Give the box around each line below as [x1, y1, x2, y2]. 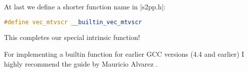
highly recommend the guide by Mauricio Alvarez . [4, 58, 158, 69]
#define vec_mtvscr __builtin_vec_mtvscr [4, 18, 142, 26]
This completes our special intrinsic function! [4, 32, 140, 42]
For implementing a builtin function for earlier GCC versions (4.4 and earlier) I [4, 49, 245, 59]
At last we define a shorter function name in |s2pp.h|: [4, 1, 165, 11]
